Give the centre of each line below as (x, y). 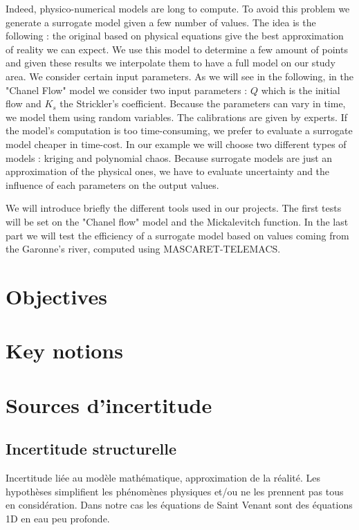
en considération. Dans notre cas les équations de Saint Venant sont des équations (179, 505)
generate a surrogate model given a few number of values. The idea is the (161, 22)
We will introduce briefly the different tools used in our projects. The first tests (174, 208)
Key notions (64, 350)
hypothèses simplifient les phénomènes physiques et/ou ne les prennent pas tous (175, 491)
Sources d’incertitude (109, 404)
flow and (24, 103)
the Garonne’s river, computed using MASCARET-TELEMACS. (143, 249)
